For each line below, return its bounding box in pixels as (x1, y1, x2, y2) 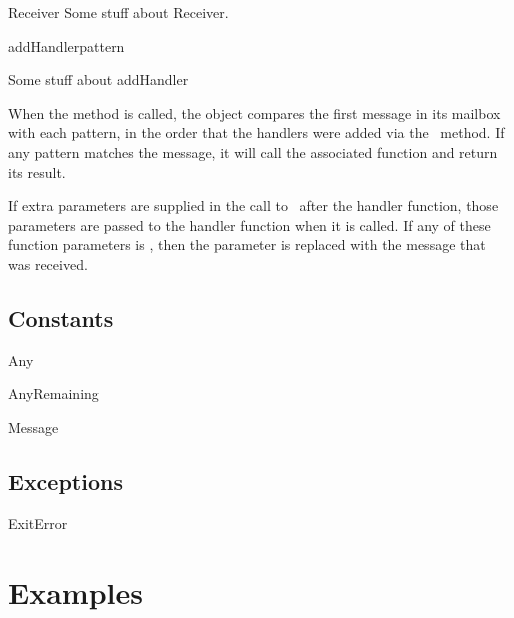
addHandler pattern (8, 35, 125, 56)
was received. (8, 253, 88, 274)
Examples (8, 571, 143, 612)
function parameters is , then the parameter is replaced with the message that (8, 234, 486, 255)
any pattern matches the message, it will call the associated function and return (8, 141, 498, 162)
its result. (8, 161, 66, 182)
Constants (8, 302, 114, 333)
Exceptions (8, 465, 123, 496)
